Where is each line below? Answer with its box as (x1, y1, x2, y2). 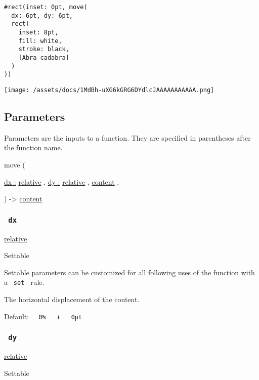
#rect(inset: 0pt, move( (4, 4, 88, 11)
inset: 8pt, (18, 28, 59, 36)
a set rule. (4, 277, 45, 287)
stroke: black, (18, 46, 69, 53)
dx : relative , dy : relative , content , (4, 176, 119, 187)
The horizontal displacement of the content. (4, 293, 140, 304)
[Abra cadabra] (18, 54, 69, 61)
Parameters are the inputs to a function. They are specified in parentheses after (4, 132, 251, 143)
